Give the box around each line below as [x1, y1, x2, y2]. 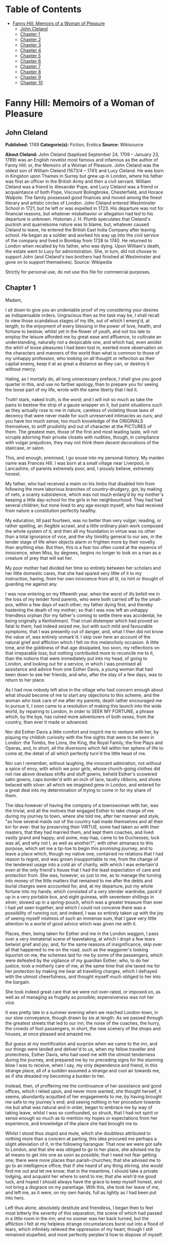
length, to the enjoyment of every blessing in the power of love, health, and [5, 323, 161, 329]
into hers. [5, 1194, 25, 1201]
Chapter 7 [20, 63, 41, 69]
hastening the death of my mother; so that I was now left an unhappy [5, 607, 148, 613]
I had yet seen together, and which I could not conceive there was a [5, 904, 146, 910]
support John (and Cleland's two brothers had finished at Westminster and [5, 253, 160, 259]
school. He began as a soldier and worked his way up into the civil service [5, 232, 159, 238]
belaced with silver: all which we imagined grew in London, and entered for [5, 782, 161, 788]
